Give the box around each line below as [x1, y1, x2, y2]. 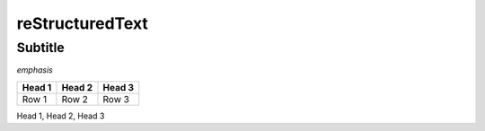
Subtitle [16, 39, 65, 56]
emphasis [16, 65, 53, 75]
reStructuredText [16, 13, 148, 33]
